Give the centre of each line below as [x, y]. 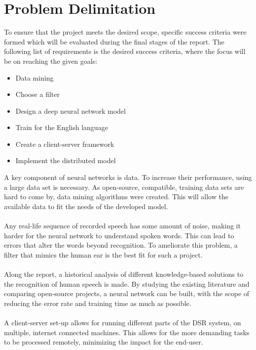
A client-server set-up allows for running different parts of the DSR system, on [123, 322]
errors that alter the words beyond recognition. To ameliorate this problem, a [121, 245]
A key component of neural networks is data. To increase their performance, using [128, 177]
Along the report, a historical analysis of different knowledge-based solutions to [124, 274]
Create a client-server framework [65, 144]
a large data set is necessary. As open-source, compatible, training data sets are [124, 187]
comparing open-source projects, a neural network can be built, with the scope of [127, 293]
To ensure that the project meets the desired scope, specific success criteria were [125, 32]
